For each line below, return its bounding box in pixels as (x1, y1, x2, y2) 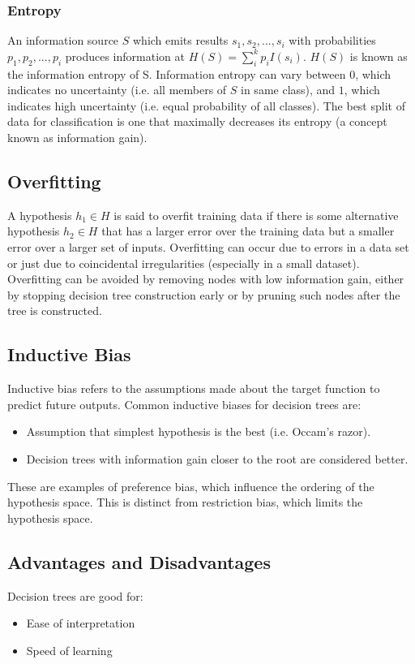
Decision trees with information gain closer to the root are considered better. (26, 450, 409, 467)
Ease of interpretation (26, 614, 135, 632)
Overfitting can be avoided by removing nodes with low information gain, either (7, 270, 404, 287)
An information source (7, 32, 119, 49)
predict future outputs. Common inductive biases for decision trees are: (7, 395, 362, 412)
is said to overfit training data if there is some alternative (113, 206, 399, 223)
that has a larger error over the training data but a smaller (101, 222, 395, 239)
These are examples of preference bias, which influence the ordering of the (7, 477, 374, 494)
